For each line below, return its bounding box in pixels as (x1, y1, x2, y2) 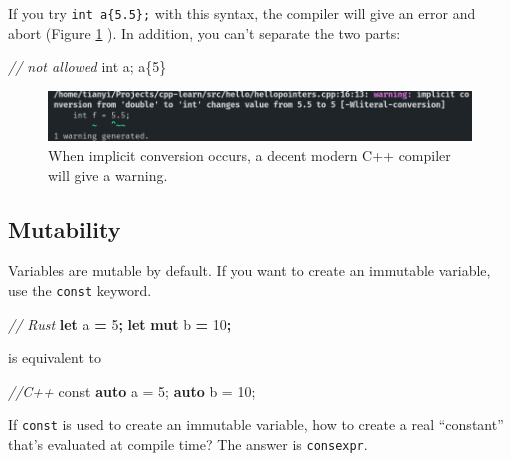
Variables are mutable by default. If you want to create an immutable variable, (8, 260, 491, 281)
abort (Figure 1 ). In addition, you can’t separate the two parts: (8, 22, 401, 43)
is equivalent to (8, 347, 102, 368)
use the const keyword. (8, 280, 152, 301)
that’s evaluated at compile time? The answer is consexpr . (8, 434, 368, 455)
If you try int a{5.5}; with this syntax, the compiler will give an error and (8, 3, 476, 23)
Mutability (8, 213, 121, 244)
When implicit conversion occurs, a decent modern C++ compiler (48, 145, 451, 166)
